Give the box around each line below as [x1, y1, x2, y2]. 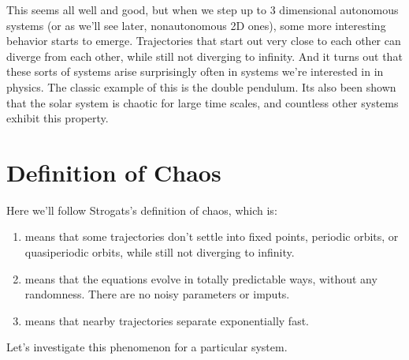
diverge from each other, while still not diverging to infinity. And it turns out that [6, 47, 403, 64]
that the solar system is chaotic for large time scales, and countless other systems [6, 94, 399, 111]
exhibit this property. [6, 110, 109, 126]
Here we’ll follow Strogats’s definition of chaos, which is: [6, 201, 277, 218]
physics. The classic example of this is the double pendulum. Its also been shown [6, 78, 396, 95]
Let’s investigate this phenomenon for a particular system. [6, 339, 288, 355]
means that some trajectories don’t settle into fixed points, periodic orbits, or [24, 228, 399, 245]
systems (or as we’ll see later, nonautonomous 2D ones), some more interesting [6, 17, 386, 33]
